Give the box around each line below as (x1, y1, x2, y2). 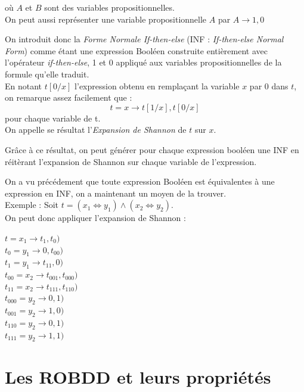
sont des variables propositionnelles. (44, 1, 175, 13)
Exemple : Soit (5, 198, 59, 211)
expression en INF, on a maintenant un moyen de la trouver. (5, 186, 227, 199)
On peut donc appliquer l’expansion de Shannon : (5, 211, 186, 224)
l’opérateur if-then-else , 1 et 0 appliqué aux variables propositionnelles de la (5, 56, 282, 69)
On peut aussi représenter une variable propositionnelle (5, 13, 207, 25)
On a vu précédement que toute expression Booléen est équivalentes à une (5, 175, 275, 188)
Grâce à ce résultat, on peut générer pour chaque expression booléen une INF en (5, 143, 299, 155)
